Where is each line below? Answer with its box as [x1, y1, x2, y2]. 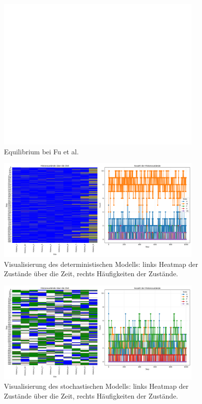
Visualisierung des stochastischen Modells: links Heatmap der [4, 381, 189, 391]
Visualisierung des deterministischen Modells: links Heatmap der [4, 259, 198, 269]
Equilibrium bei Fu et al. [4, 146, 79, 156]
